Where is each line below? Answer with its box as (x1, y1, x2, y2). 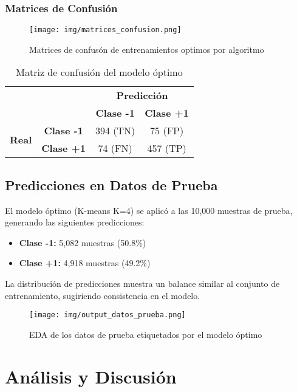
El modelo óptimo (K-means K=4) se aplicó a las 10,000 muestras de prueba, (5, 204, 293, 216)
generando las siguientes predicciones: (5, 216, 145, 229)
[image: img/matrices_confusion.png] (29, 26, 182, 35)
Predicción (116, 88, 168, 103)
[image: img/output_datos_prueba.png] (29, 311, 186, 320)
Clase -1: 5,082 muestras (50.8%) (19, 236, 146, 249)
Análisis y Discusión (5, 363, 177, 388)
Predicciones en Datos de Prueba (5, 175, 218, 194)
